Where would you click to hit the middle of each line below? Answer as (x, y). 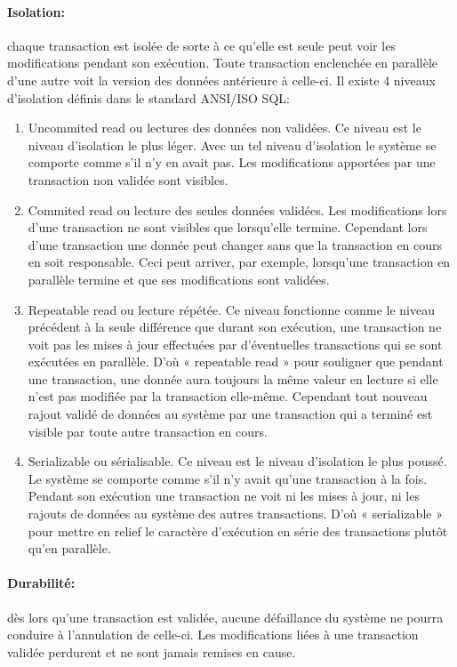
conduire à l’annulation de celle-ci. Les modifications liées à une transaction (213, 635)
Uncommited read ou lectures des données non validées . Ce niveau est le (224, 128)
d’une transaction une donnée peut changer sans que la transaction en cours (235, 244)
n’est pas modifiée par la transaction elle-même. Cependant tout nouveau (228, 396)
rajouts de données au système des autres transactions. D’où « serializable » (235, 514)
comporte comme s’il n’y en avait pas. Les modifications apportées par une (232, 162)
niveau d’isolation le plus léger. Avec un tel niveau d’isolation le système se (232, 145)
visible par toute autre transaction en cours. (148, 431)
